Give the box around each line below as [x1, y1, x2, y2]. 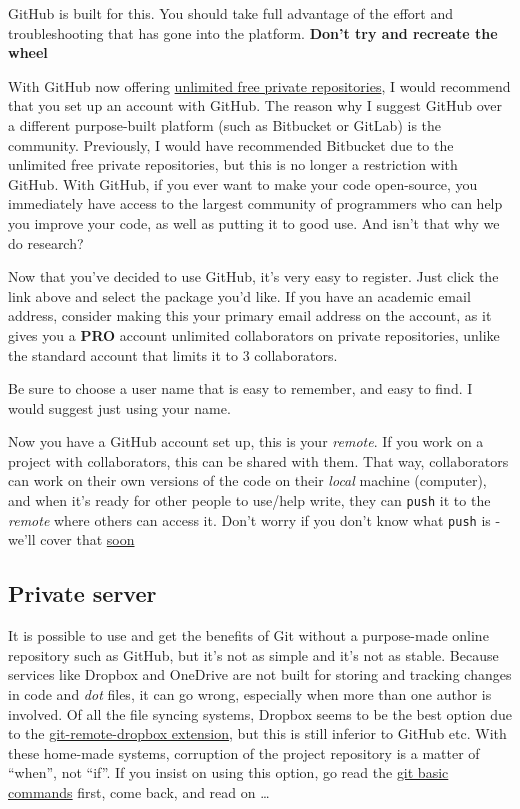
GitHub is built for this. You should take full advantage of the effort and [8, 3, 453, 23]
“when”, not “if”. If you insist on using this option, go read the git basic [8, 762, 449, 783]
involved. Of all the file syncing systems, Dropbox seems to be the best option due [8, 703, 512, 724]
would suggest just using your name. [8, 397, 231, 418]
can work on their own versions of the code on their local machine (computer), [8, 470, 487, 491]
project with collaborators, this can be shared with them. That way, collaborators [8, 450, 509, 471]
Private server [8, 578, 157, 609]
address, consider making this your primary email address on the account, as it [8, 305, 492, 326]
